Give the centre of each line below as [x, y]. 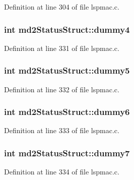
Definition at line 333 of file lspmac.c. [62, 130]
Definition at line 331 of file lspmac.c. [62, 48]
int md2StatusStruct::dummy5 [67, 70]
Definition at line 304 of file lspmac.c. [62, 7]
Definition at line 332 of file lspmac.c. [62, 89]
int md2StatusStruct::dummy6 [67, 112]
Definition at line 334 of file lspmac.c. [62, 172]
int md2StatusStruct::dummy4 [67, 29]
